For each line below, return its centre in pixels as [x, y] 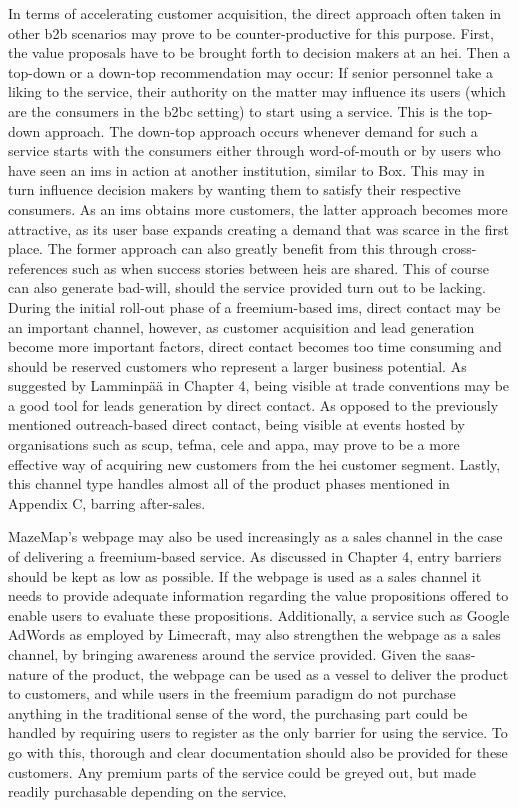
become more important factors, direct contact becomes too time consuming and [255, 346]
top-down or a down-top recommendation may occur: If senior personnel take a [250, 71]
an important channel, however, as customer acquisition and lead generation [241, 326]
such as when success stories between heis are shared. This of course [280, 267]
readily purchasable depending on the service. [147, 791]
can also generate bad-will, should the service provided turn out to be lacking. [247, 287]
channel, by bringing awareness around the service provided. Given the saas [239, 654]
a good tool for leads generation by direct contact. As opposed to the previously [253, 404]
